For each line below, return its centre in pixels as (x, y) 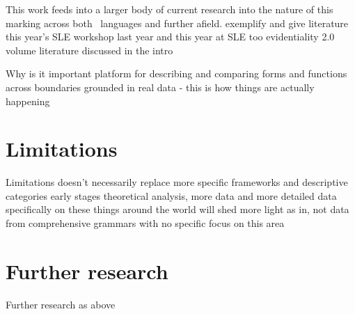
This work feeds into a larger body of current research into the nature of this (169, 9)
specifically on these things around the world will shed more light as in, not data (177, 209)
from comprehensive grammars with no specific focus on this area (145, 223)
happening (28, 101)
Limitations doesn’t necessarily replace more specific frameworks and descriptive (177, 182)
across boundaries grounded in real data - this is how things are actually (160, 87)
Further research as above (61, 304)
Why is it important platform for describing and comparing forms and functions (176, 73)
